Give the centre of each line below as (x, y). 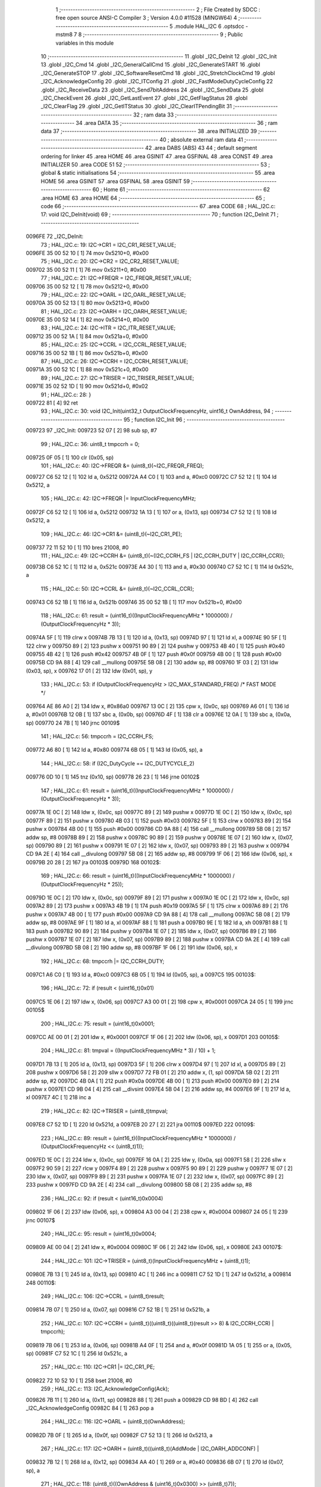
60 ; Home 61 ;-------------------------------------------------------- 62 (181, 190)
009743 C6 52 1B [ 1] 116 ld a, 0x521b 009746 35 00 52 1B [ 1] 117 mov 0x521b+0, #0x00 (134, 602)
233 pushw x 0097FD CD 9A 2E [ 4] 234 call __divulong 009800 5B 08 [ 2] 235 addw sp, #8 (139, 1185)
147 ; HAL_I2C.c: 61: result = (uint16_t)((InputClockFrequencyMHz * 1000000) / (137, 790)
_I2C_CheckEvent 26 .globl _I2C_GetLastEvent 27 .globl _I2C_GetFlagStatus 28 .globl (144, 98)
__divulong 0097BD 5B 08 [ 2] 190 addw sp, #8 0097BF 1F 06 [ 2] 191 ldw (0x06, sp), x (132, 948)
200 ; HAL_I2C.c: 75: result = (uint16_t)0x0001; (98, 1024)
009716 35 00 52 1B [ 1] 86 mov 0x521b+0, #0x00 (87, 353)
